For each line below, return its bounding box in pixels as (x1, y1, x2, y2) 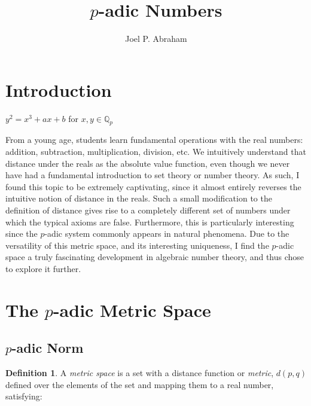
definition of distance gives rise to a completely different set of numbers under (5, 204, 291, 216)
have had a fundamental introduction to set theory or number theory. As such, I (5, 169, 300, 181)
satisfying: (5, 390, 42, 402)
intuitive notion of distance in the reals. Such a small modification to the (5, 192, 272, 204)
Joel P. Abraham (125, 32, 187, 45)
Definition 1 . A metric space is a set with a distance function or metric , (5, 367, 274, 379)
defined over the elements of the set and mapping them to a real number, (5, 378, 274, 390)
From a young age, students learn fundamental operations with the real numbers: (5, 133, 303, 146)
